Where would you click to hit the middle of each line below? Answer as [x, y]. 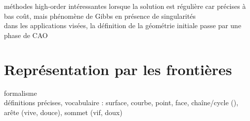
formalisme [21, 93]
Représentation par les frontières [118, 69]
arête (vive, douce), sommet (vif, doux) [63, 112]
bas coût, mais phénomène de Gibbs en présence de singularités [100, 16]
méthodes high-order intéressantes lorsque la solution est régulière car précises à [125, 6]
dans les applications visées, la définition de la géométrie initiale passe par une [123, 25]
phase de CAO [26, 35]
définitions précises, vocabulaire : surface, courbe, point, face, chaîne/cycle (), [121, 102]
